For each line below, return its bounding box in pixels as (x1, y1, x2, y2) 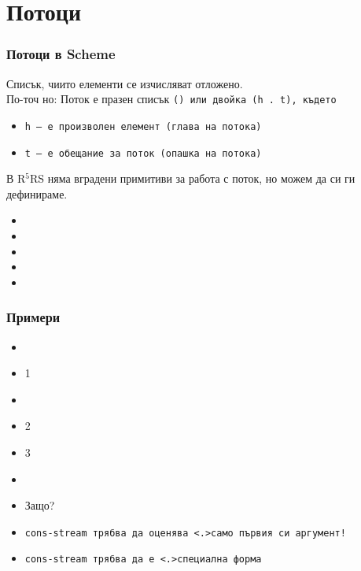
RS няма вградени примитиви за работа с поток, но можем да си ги (30, 170, 355, 187)
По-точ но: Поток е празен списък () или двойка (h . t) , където (6, 91, 337, 107)
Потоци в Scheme (6, 44, 116, 64)
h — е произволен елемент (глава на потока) (24, 121, 262, 132)
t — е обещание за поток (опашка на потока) (24, 147, 262, 159)
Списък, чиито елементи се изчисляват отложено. (6, 75, 243, 91)
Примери (6, 307, 61, 327)
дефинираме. (6, 185, 68, 202)
